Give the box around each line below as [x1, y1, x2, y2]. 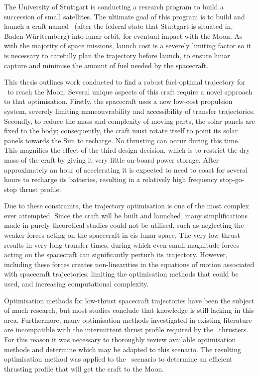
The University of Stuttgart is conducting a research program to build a [4, 1, 224, 11]
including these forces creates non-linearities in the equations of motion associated [4, 259, 255, 269]
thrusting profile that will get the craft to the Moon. [4, 363, 164, 374]
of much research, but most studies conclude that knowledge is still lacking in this [4, 305, 254, 315]
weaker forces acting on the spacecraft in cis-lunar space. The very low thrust [4, 230, 240, 240]
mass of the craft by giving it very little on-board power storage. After [4, 154, 219, 165]
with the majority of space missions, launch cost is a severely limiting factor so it [4, 40, 252, 51]
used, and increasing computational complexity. [4, 279, 149, 289]
